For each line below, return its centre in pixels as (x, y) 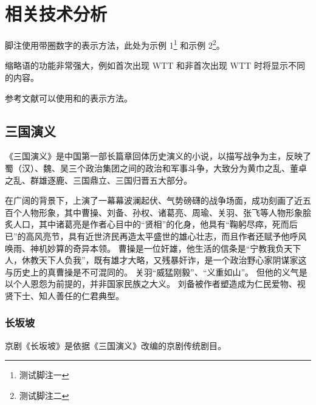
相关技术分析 (56, 14)
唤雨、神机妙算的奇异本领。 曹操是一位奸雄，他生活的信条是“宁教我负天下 (153, 248)
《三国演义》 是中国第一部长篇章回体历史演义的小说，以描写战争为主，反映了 (158, 156)
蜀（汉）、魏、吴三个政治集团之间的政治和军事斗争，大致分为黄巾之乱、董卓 (156, 168)
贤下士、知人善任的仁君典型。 (64, 295)
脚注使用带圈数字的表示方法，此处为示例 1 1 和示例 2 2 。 (115, 44)
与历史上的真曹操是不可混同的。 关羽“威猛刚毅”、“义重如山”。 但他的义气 (152, 272)
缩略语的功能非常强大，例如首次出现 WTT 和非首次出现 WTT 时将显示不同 (155, 65)
